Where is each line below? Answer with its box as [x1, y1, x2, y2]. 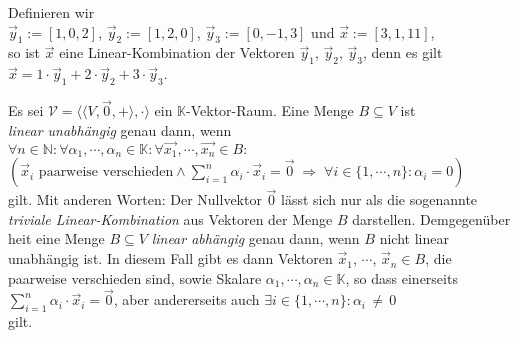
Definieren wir [8, 2, 95, 22]
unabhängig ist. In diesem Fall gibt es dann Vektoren [8, 248, 333, 269]
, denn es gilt [362, 42, 443, 63]
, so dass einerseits [345, 267, 458, 288]
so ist [8, 42, 41, 63]
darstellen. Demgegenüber [352, 208, 511, 229]
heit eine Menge [8, 228, 105, 249]
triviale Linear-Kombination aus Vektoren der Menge [8, 208, 333, 229]
